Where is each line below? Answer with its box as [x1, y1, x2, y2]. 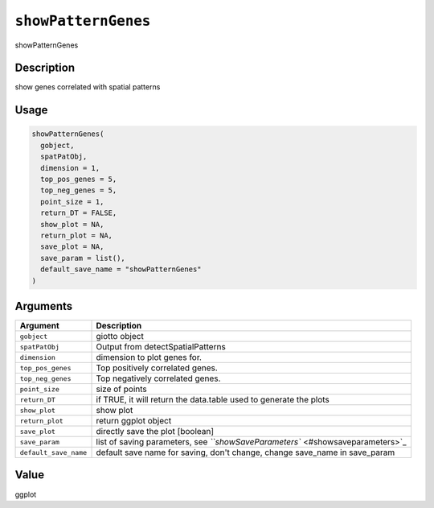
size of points [96, 383, 148, 394]
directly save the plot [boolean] [96, 426, 215, 437]
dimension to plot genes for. [96, 352, 203, 363]
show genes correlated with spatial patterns [14, 82, 161, 92]
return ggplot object [96, 415, 172, 427]
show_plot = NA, [40, 220, 104, 229]
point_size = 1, [40, 197, 104, 206]
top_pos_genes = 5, [40, 175, 117, 184]
